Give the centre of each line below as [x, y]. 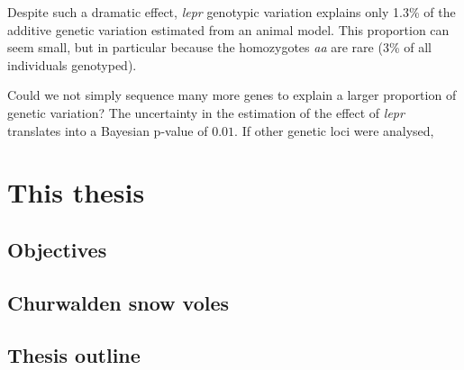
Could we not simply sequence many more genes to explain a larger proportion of [232, 95]
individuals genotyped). [72, 64]
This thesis [76, 192]
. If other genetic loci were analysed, [334, 130]
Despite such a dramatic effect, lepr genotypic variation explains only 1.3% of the [232, 12]
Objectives [57, 249]
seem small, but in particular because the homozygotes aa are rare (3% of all [219, 47]
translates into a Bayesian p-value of [108, 130]
